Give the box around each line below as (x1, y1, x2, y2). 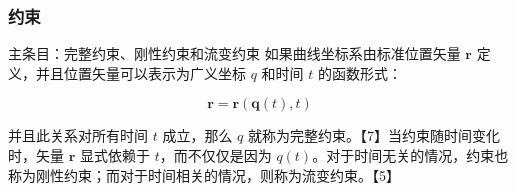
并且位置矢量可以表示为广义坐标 (35, 62, 246, 83)
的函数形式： (317, 62, 402, 83)
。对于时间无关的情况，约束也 (312, 145, 509, 165)
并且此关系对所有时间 (8, 125, 148, 146)
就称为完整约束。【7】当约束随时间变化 (247, 125, 500, 146)
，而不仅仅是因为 (159, 145, 272, 165)
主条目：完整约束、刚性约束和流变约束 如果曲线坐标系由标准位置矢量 (8, 43, 461, 64)
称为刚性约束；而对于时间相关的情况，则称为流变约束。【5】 (8, 164, 400, 185)
